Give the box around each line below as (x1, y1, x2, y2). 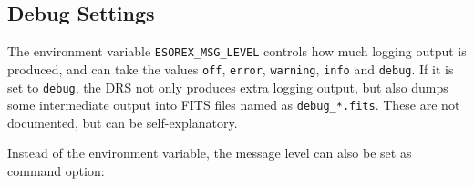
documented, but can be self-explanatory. (7, 113, 238, 132)
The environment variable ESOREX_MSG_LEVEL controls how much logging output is (7, 42, 467, 61)
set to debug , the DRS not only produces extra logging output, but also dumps (7, 77, 448, 96)
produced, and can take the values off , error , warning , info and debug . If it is (7, 59, 454, 78)
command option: (7, 162, 105, 181)
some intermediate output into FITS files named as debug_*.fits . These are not (7, 95, 460, 114)
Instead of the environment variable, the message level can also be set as (7, 143, 412, 162)
